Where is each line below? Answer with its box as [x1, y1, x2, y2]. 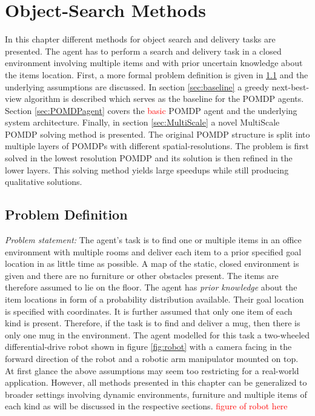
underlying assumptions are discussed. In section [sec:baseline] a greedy [5, 80, 269, 93]
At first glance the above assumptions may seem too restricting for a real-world [5, 364, 299, 377]
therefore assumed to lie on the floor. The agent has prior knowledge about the [5, 281, 297, 294]
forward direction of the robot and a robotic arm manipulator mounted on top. [5, 352, 299, 364]
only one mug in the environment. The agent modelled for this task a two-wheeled [5, 328, 310, 341]
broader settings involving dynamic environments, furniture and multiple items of [5, 387, 307, 400]
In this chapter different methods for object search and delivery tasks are [5, 33, 276, 45]
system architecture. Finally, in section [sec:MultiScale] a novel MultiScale [5, 116, 280, 129]
